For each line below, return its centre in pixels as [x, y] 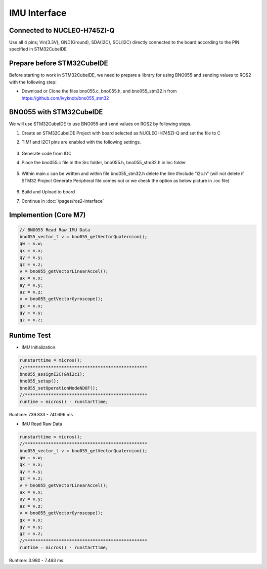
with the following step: [33, 82]
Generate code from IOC [46, 153]
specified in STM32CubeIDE [38, 49]
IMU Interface [38, 13]
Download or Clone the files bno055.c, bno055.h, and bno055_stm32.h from [99, 91]
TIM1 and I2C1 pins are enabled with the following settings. [81, 142]
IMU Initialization [39, 347]
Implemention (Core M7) [47, 215]
